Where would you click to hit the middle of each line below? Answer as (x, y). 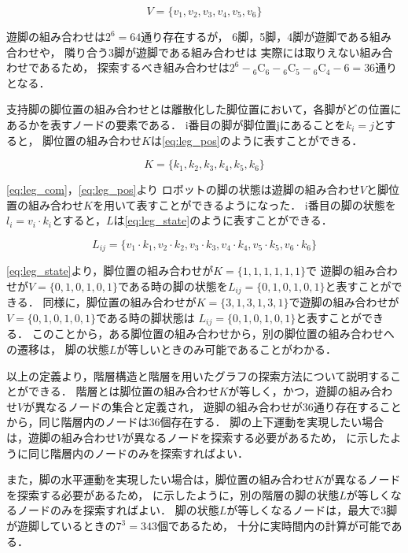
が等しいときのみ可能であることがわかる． (227, 349)
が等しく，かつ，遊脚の (289, 391)
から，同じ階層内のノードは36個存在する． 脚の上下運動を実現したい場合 (195, 422)
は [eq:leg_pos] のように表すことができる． (257, 140)
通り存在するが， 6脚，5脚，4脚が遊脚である (255, 36)
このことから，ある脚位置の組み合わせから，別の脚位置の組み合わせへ (213, 334)
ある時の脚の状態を (178, 286)
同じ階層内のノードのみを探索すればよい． (138, 453)
